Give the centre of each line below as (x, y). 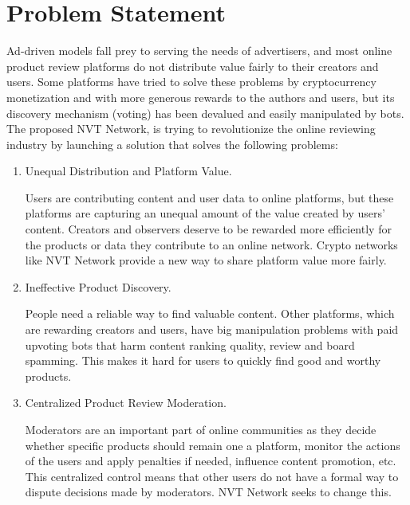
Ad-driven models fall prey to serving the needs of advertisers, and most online (199, 51)
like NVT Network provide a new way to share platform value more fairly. (206, 260)
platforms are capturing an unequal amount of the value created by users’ (205, 213)
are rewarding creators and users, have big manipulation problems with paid (212, 329)
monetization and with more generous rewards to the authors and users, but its (201, 97)
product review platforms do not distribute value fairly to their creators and (193, 66)
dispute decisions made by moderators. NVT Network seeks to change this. (208, 492)
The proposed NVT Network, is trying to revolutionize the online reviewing (191, 129)
